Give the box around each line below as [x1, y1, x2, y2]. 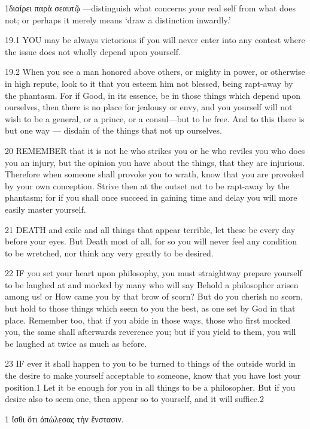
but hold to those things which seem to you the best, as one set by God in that [5, 302, 296, 315]
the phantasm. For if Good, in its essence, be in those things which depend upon [5, 89, 300, 101]
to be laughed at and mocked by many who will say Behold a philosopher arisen [5, 278, 299, 291]
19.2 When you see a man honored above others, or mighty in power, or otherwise [5, 65, 305, 78]
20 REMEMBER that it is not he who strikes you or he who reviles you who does [5, 144, 305, 156]
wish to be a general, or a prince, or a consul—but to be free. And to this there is [5, 112, 305, 125]
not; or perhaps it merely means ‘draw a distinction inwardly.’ [5, 13, 231, 26]
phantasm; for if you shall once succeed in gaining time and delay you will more [5, 191, 297, 204]
